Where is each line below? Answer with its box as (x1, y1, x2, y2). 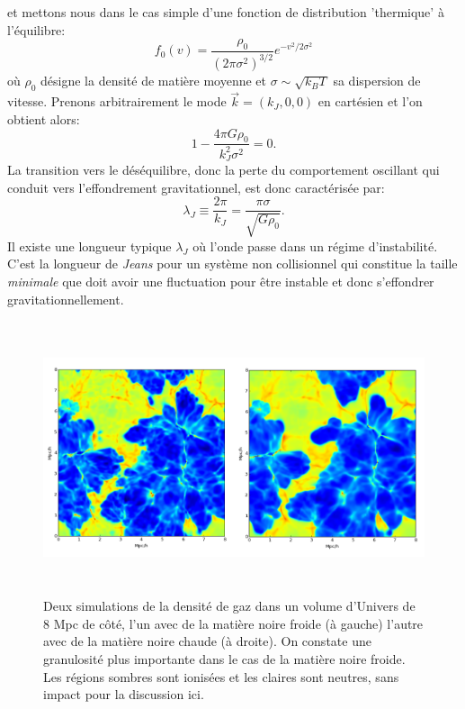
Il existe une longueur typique (7, 236, 172, 255)
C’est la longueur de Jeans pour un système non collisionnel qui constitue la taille (7, 254, 458, 273)
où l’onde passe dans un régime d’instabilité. (192, 236, 438, 255)
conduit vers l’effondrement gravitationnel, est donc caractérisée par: (7, 177, 385, 196)
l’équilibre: (7, 20, 66, 39)
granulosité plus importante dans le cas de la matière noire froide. (43, 649, 406, 668)
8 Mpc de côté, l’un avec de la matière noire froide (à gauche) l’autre (43, 614, 424, 632)
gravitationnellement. (7, 289, 124, 308)
